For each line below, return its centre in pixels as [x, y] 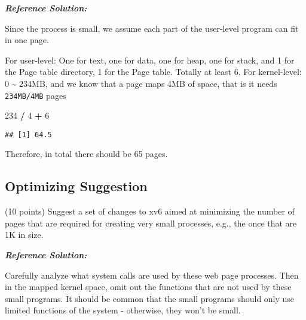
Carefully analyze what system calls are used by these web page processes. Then [152, 275]
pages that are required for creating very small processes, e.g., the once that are [151, 223]
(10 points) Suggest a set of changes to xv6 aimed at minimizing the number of [150, 211]
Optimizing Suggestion [76, 186]
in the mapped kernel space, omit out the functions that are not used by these [148, 287]
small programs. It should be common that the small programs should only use [150, 298]
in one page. [27, 40]
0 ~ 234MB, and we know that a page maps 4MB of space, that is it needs [141, 83]
